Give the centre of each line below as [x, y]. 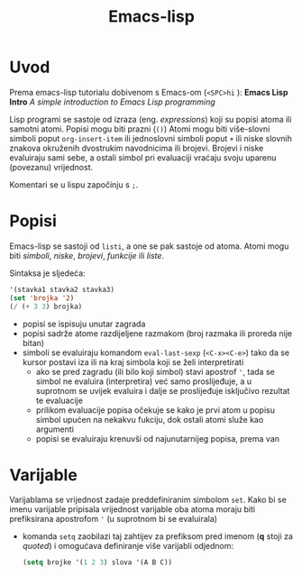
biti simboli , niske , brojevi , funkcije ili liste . [87, 255]
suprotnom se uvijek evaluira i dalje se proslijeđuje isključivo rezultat [163, 390]
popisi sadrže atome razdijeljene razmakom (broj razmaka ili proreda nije [157, 333]
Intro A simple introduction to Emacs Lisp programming [113, 102]
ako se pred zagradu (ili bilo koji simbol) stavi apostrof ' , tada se [155, 371]
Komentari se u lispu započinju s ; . [74, 184]
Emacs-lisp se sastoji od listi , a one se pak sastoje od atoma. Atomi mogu [149, 246]
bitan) [33, 343]
